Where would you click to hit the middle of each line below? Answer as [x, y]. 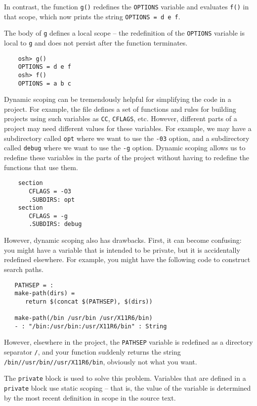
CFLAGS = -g [48, 216]
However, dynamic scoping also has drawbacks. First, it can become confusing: [123, 240]
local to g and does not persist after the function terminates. [96, 42]
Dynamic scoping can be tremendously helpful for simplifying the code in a [118, 99]
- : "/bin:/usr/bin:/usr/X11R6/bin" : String [91, 326]
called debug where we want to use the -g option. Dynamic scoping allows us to [125, 148]
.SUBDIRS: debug [55, 224]
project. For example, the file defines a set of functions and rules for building [120, 109]
